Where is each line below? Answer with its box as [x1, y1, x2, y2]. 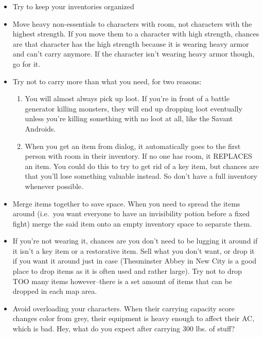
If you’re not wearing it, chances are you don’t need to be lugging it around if [12, 235, 258, 246]
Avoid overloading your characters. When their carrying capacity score [12, 303, 235, 313]
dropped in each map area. [12, 286, 97, 296]
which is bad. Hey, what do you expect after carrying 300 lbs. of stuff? [12, 323, 235, 334]
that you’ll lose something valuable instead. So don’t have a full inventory [25, 171, 258, 181]
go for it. [12, 58, 41, 69]
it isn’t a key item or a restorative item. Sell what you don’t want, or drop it [12, 245, 255, 256]
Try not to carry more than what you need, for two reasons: [12, 76, 202, 86]
